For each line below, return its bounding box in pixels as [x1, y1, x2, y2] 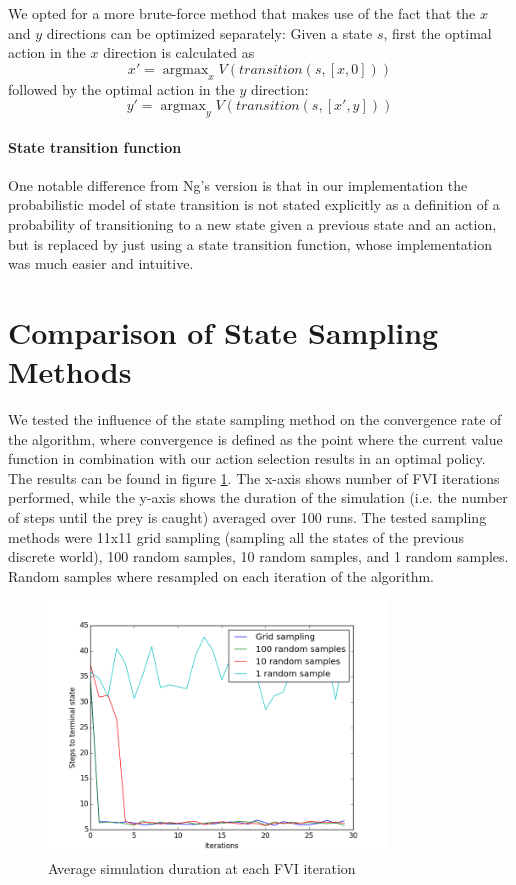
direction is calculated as [103, 42, 255, 63]
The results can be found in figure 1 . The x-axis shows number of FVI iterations [8, 467, 500, 488]
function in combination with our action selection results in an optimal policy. [8, 448, 486, 469]
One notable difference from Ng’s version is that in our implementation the [8, 174, 468, 195]
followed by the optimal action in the [8, 78, 235, 99]
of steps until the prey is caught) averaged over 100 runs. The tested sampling [8, 507, 487, 528]
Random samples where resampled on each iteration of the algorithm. [8, 565, 435, 586]
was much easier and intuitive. [8, 253, 194, 274]
